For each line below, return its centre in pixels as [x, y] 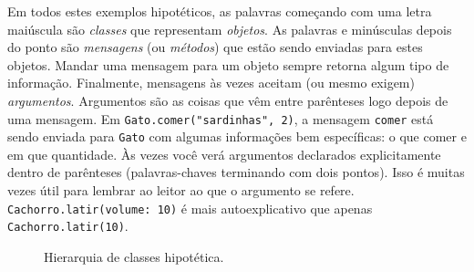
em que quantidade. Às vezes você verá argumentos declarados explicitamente [224, 154]
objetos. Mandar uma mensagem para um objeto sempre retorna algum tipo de [228, 64]
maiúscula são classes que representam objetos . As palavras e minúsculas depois [230, 29]
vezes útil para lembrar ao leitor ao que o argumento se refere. [181, 190]
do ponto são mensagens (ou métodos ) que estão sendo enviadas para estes [215, 47]
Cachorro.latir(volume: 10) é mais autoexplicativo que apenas [190, 208]
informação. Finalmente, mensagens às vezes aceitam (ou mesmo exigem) [211, 83]
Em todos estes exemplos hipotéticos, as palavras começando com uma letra [220, 11]
